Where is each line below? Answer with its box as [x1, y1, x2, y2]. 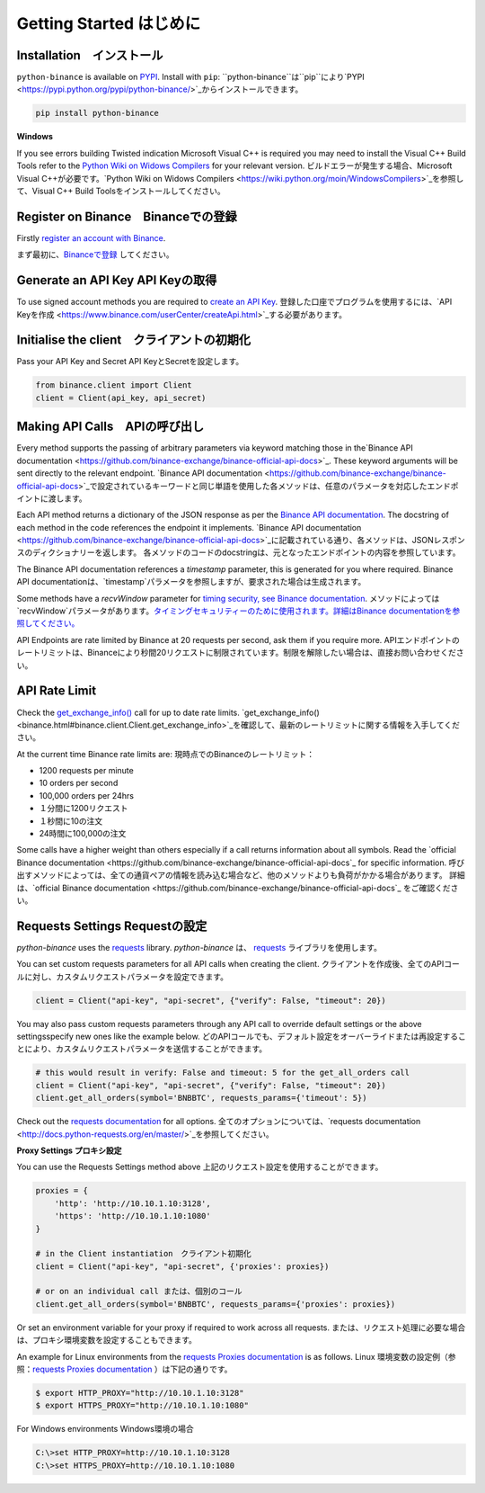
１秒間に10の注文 [39, 815, 103, 827]
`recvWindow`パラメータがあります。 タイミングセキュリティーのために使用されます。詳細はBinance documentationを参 [16, 605, 461, 616]
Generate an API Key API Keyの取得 [16, 273, 217, 288]
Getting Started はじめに [16, 13, 201, 33]
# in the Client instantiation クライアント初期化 [35, 1248, 251, 1259]
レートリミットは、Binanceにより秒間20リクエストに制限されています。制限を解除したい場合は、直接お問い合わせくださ [16, 648, 464, 658]
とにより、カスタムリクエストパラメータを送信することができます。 [16, 1043, 268, 1054]
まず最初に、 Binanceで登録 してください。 [16, 249, 174, 260]
